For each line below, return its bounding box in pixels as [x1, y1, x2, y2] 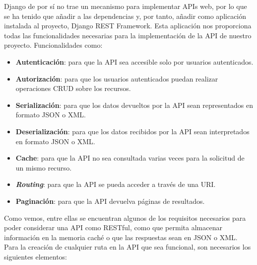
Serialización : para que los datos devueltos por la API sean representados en [15, 99, 254, 110]
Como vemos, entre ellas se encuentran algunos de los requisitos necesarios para [4, 212, 246, 223]
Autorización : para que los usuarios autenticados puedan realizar [15, 73, 218, 84]
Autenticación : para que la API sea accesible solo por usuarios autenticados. [15, 56, 254, 67]
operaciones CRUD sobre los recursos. [15, 83, 131, 93]
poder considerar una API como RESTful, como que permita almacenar [4, 222, 222, 233]
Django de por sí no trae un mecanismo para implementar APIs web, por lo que [4, 1, 247, 11]
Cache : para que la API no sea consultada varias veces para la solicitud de [15, 153, 245, 163]
